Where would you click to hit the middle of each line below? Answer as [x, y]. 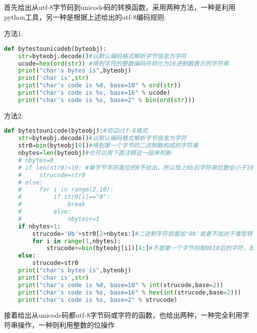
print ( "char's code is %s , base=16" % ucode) [94, 93]
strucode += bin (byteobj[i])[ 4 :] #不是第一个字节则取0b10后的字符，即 [150, 248]
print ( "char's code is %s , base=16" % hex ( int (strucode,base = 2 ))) [129, 292]
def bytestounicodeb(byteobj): [55, 49]
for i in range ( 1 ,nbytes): [77, 241]
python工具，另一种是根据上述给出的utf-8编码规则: [85, 17]
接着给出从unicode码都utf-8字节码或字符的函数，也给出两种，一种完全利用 [123, 315]
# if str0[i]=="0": [64, 197]
